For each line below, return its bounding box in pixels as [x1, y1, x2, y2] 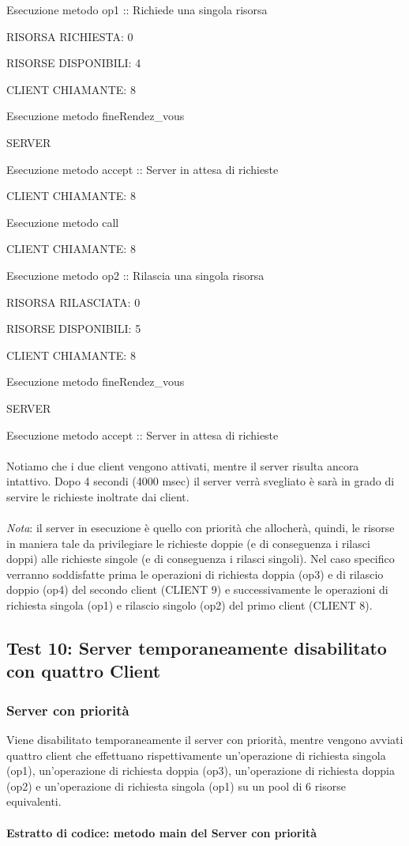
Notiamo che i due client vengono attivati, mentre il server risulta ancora [6, 457, 359, 474]
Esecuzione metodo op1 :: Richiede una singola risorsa [6, 2, 268, 17]
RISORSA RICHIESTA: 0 [6, 28, 133, 44]
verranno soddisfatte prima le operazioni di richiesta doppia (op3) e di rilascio [6, 565, 384, 582]
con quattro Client [6, 659, 161, 683]
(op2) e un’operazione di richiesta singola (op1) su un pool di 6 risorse [6, 777, 346, 794]
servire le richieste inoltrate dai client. [6, 488, 189, 504]
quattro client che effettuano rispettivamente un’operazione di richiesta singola [6, 746, 386, 763]
